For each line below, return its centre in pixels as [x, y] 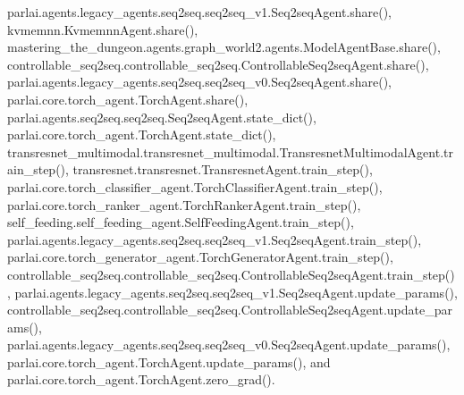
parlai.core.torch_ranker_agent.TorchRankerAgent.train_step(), [184, 204]
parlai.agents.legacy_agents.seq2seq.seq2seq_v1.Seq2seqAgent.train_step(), [215, 239]
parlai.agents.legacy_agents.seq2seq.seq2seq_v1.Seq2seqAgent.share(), [200, 12]
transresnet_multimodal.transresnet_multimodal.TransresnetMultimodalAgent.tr [230, 151]
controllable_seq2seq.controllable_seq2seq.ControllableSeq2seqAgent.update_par [230, 310]
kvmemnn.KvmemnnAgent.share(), [103, 29]
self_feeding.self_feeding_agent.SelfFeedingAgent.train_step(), [181, 222]
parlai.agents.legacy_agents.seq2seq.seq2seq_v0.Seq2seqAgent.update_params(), [229, 345]
